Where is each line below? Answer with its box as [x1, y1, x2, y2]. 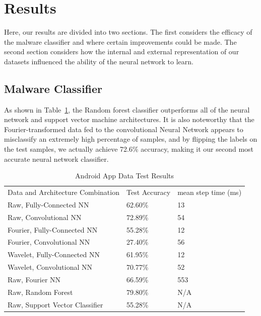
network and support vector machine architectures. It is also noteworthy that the [4, 114, 254, 125]
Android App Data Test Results [75, 170, 174, 181]
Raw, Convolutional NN [8, 212, 82, 222]
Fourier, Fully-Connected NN [8, 224, 98, 235]
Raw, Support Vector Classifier [8, 299, 103, 309]
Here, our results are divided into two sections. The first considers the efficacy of [4, 27, 252, 37]
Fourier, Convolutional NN [8, 237, 90, 247]
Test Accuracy [126, 187, 171, 197]
